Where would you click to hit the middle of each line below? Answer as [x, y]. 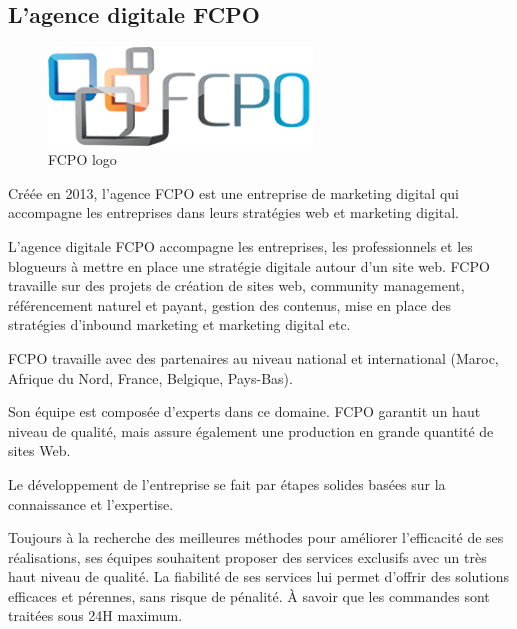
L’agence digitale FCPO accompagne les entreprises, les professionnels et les [240, 245]
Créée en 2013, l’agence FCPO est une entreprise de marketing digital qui [233, 192]
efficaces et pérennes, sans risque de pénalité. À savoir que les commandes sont [249, 595]
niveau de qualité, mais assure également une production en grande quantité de [251, 430]
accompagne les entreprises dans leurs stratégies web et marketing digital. [234, 212]
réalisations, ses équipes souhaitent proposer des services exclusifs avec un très [247, 556]
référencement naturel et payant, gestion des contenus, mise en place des [229, 304]
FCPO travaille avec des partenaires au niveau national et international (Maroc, [253, 357]
